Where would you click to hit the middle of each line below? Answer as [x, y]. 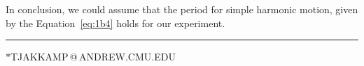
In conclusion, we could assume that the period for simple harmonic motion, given [182, 9]
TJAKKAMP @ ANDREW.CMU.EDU [93, 57]
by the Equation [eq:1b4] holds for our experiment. [115, 23]
